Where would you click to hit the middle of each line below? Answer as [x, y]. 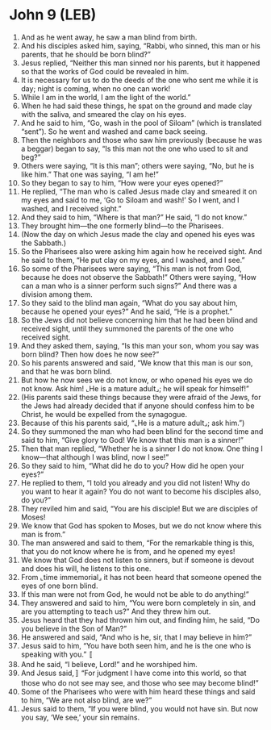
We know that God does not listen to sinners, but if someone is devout [138, 560]
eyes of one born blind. [59, 586]
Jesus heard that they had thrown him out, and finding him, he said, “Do [140, 619]
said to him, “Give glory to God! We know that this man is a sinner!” [132, 440]
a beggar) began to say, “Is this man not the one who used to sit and [134, 148]
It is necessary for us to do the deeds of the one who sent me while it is [140, 80]
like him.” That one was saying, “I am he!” [90, 174]
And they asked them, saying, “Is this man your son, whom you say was [140, 345]
